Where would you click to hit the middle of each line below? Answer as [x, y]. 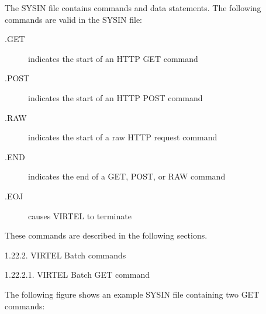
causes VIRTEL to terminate [80, 215]
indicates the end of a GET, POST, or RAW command [127, 176]
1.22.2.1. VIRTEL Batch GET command [77, 275]
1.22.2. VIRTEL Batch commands [65, 255]
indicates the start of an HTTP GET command [113, 58]
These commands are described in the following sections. [106, 235]
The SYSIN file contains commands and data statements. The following [133, 8]
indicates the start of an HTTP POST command [115, 97]
